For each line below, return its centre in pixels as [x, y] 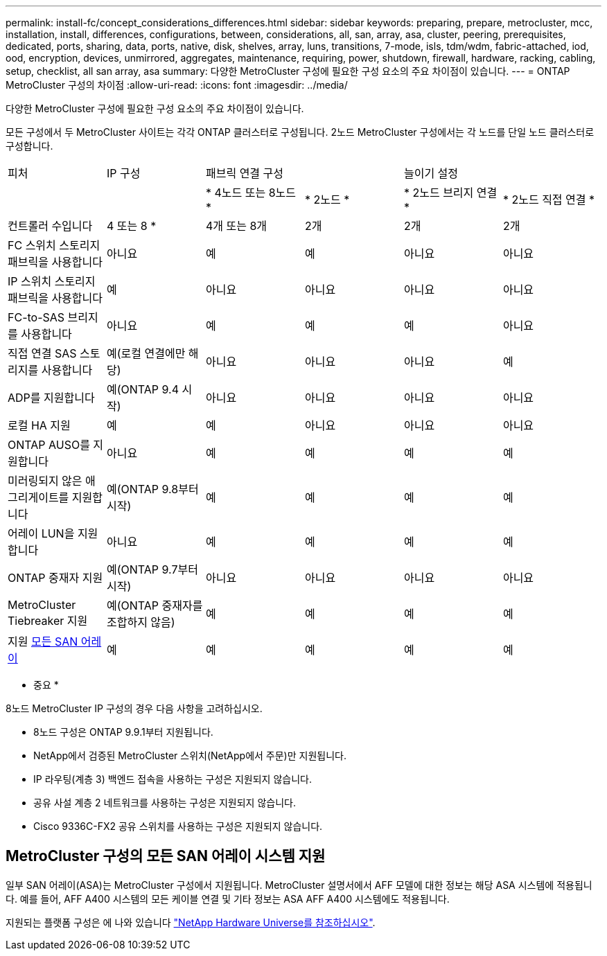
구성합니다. [29, 146]
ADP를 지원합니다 [51, 398]
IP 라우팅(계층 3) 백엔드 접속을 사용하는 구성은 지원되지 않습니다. [173, 779]
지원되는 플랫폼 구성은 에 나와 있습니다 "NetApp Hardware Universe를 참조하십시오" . [191, 922]
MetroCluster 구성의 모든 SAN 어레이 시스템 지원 [166, 856]
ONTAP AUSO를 [49, 445]
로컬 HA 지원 [39, 425]
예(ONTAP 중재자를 [155, 605]
